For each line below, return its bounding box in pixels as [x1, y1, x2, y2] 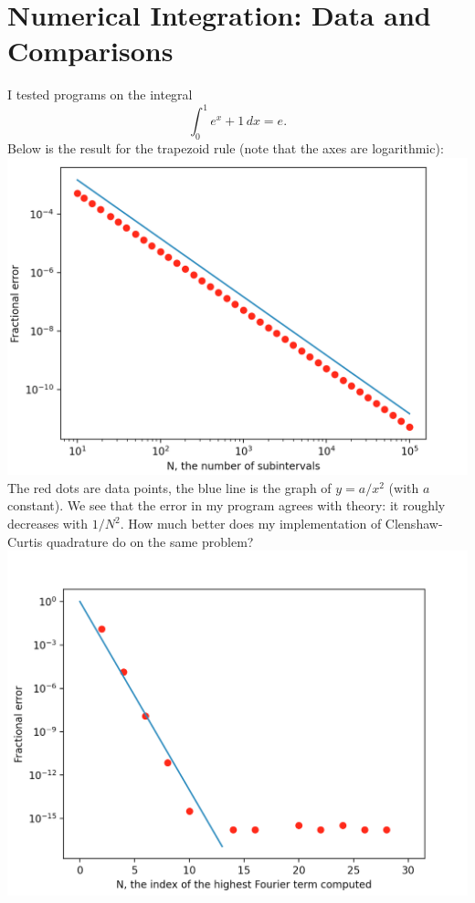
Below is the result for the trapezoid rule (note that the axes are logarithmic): [7, 139, 444, 158]
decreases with [7, 514, 89, 533]
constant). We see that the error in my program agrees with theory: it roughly [7, 496, 446, 515]
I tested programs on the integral [7, 85, 193, 104]
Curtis [7, 531, 43, 551]
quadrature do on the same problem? [46, 531, 254, 551]
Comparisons [7, 32, 174, 69]
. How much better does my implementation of [120, 514, 382, 533]
